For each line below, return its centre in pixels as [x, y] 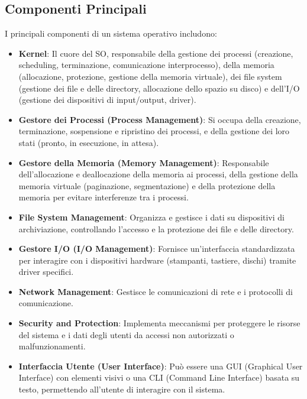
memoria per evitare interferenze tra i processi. [104, 197]
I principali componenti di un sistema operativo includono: [111, 33]
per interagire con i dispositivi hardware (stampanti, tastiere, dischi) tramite [157, 260]
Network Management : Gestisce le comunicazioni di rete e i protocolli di [156, 291]
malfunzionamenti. [52, 346]
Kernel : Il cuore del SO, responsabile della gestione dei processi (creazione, [156, 53]
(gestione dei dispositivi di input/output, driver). [107, 100]
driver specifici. [46, 272]
